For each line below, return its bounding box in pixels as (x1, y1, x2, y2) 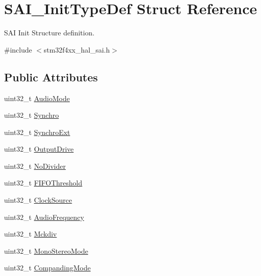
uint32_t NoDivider (4, 160, 66, 171)
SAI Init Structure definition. (4, 27, 95, 38)
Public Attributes (4, 69, 98, 84)
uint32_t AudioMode (4, 93, 70, 103)
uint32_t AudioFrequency (4, 211, 84, 222)
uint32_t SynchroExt (4, 126, 70, 137)
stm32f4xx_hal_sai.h (43, 44, 110, 55)
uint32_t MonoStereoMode (4, 245, 89, 256)
